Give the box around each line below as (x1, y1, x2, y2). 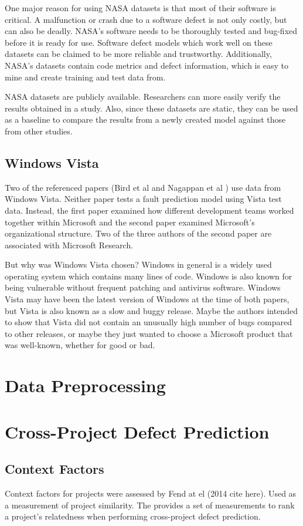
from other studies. (5, 124, 73, 137)
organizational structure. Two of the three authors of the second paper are (5, 227, 272, 240)
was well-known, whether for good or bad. (5, 339, 155, 351)
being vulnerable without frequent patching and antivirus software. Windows (5, 281, 281, 294)
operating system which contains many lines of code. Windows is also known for (5, 269, 292, 282)
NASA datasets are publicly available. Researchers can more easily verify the (5, 90, 281, 103)
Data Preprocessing (5, 373, 166, 397)
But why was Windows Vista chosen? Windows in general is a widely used (5, 258, 272, 271)
